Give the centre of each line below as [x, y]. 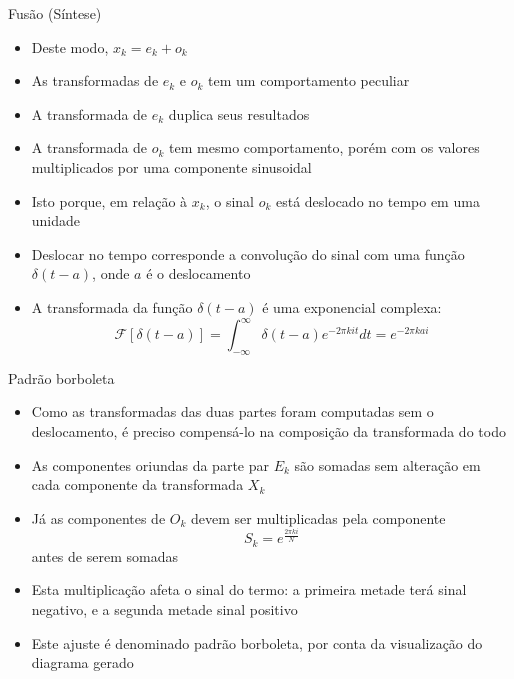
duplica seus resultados [239, 113]
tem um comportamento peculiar [309, 80]
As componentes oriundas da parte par [150, 464]
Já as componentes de [98, 517]
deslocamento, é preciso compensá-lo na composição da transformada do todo [268, 431]
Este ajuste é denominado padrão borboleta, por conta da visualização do [257, 642]
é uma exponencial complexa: [352, 306]
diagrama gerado [82, 662]
